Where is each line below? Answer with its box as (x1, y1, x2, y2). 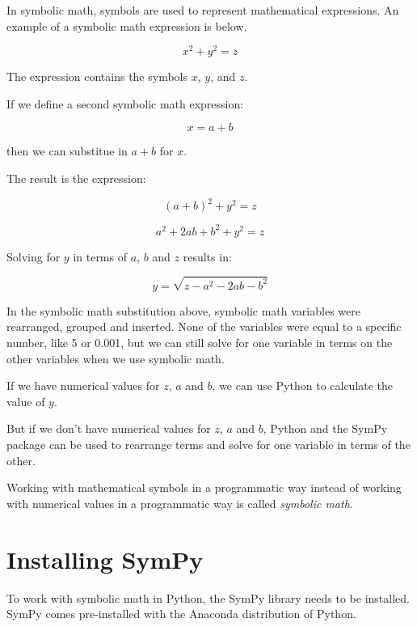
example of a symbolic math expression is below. (6, 17, 247, 34)
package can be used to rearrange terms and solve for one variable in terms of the (6, 436, 411, 453)
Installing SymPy (6, 542, 204, 575)
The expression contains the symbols (6, 68, 188, 85)
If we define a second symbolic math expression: (6, 95, 244, 112)
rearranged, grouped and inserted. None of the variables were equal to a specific (6, 318, 402, 335)
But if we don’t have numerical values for (6, 420, 211, 437)
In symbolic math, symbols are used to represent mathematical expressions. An (6, 2, 399, 18)
